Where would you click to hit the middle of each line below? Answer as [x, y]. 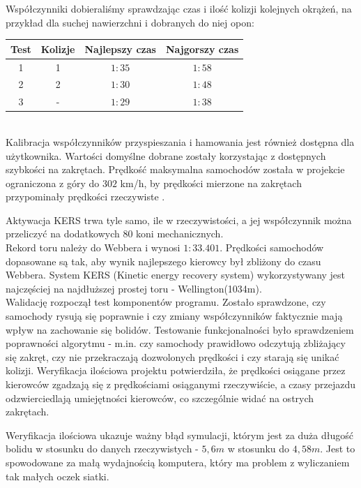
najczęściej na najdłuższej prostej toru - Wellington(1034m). [134, 288]
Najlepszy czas [120, 49]
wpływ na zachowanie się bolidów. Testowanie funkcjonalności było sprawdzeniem [180, 329]
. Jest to [338, 449]
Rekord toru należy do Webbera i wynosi [93, 247]
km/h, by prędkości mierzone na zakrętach [211, 183]
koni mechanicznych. [180, 234]
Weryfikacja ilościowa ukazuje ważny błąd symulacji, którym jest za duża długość [179, 435]
